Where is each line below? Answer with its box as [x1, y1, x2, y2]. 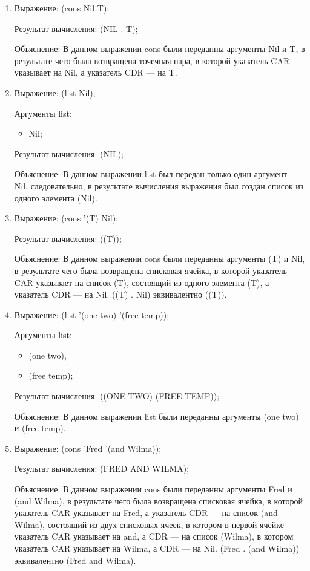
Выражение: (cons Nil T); [14, 2, 110, 14]
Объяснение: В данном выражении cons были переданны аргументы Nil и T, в [14, 42, 305, 55]
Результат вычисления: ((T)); [14, 232, 122, 244]
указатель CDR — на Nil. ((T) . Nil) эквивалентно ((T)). [14, 288, 227, 301]
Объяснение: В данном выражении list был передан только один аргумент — [14, 168, 298, 180]
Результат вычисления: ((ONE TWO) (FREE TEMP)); [14, 390, 220, 402]
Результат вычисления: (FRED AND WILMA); [14, 462, 190, 475]
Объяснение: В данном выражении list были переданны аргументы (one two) [14, 409, 299, 422]
